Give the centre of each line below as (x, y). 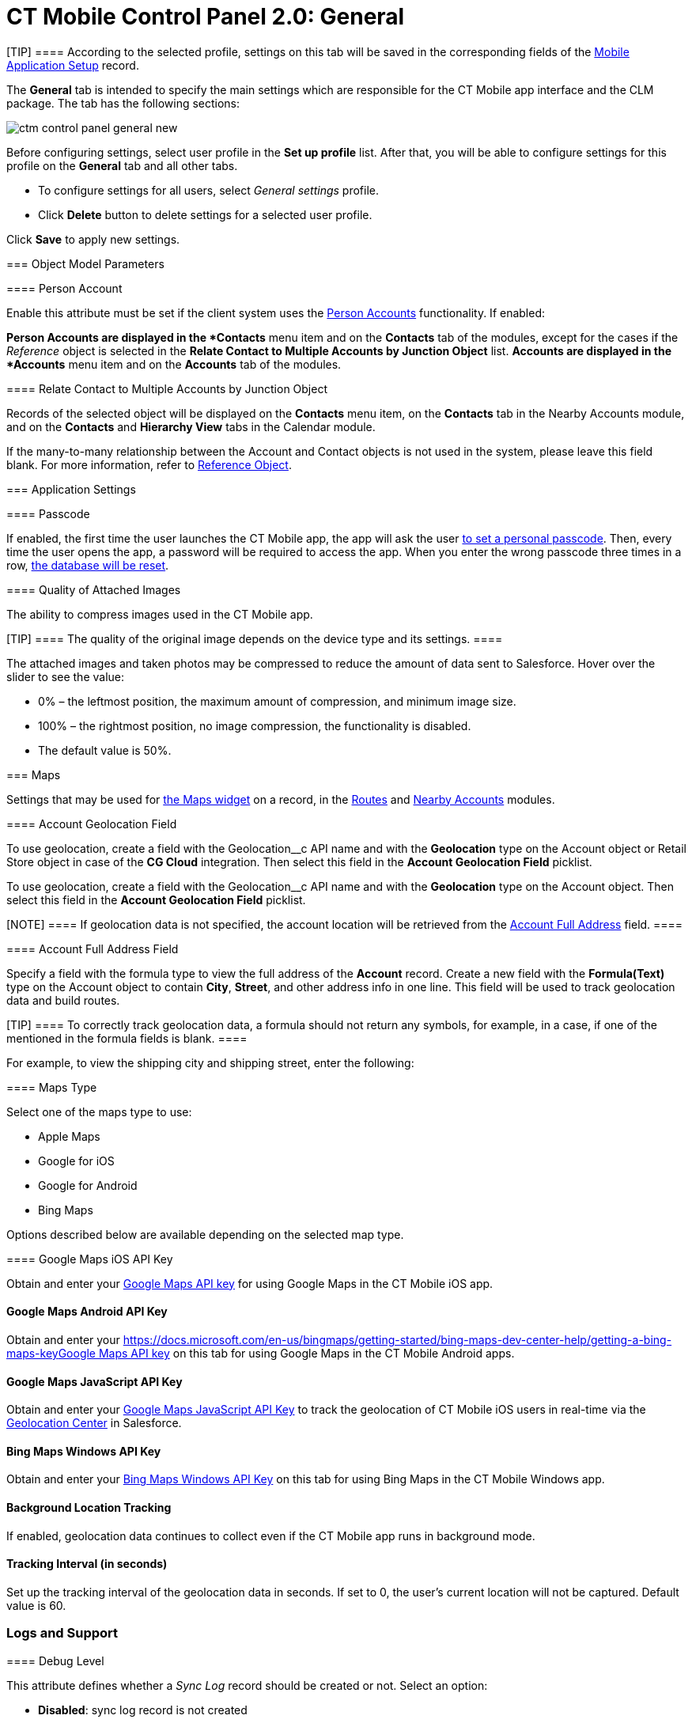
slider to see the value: (66, 676)
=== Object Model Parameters (85, 263)
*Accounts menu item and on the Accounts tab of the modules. (174, 364)
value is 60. (36, 1605)
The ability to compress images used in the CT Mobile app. (160, 614)
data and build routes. (63, 1000)
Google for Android (88, 1185)
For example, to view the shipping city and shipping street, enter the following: (210, 1062)
